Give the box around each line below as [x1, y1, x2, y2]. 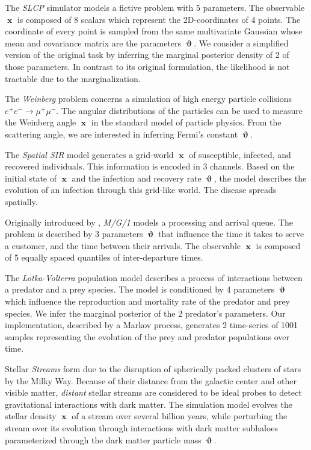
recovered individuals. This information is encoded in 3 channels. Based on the [5, 160, 295, 173]
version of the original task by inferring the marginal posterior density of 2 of [5, 48, 289, 61]
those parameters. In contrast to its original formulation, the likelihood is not [5, 60, 290, 72]
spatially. [5, 195, 38, 208]
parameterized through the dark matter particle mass [5, 433, 202, 446]
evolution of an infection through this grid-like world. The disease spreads [5, 183, 277, 196]
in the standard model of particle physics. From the [91, 116, 282, 128]
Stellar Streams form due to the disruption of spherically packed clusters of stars [5, 363, 301, 375]
